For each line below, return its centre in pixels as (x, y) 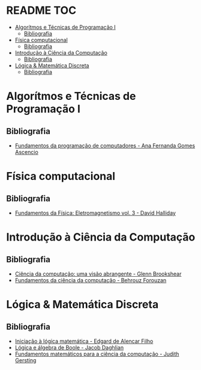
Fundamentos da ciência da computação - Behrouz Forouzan (91, 280)
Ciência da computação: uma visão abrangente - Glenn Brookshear (98, 274)
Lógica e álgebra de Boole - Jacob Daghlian (69, 347)
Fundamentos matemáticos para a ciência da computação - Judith (97, 354)
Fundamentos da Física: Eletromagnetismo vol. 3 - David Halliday (95, 213)
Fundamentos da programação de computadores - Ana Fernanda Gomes (105, 146)
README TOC (41, 11)
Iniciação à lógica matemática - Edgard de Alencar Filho (84, 341)
